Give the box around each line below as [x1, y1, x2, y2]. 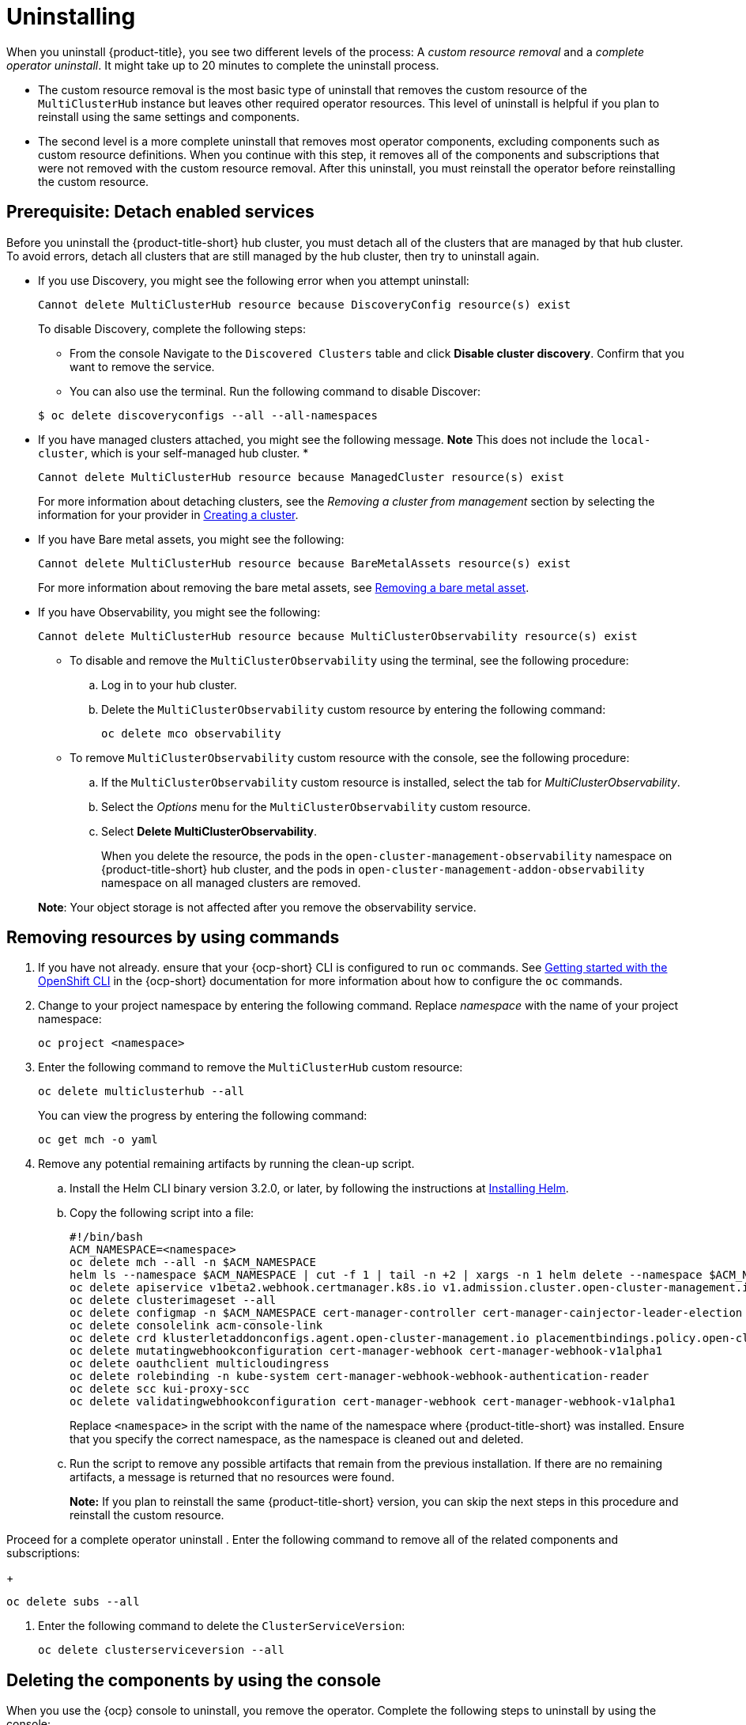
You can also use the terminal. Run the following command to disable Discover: [70, 384, 481, 398]
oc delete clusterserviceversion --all [38, 1643, 284, 1657]
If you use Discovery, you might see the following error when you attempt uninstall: [38, 273, 469, 287]
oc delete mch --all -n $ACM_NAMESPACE [70, 1256, 316, 1269]
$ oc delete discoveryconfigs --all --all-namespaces [38, 408, 378, 422]
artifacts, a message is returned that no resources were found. [70, 1470, 395, 1484]
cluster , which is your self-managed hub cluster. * [38, 445, 309, 460]
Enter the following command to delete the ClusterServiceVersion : [38, 1619, 405, 1633]
